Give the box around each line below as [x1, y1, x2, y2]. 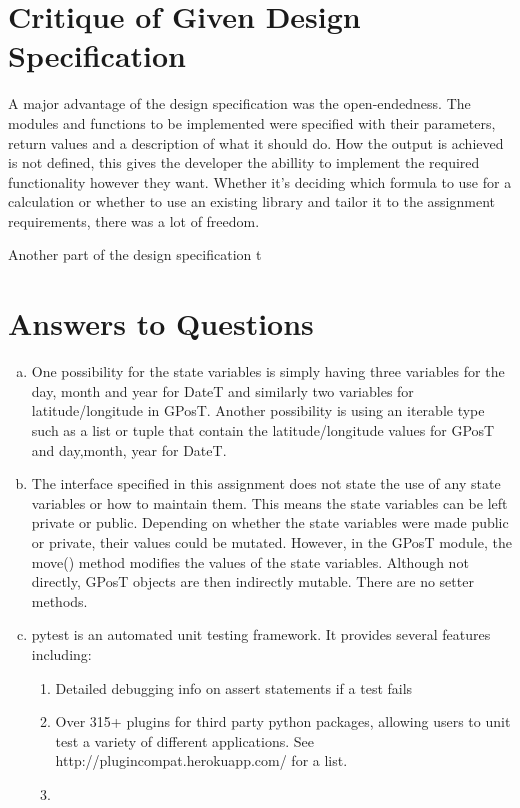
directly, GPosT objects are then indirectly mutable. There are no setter [31, 571, 474, 592]
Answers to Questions [8, 303, 314, 344]
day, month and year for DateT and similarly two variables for [31, 380, 414, 401]
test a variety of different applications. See [55, 730, 315, 751]
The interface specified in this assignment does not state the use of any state [31, 473, 501, 494]
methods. [31, 590, 88, 611]
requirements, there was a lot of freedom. [8, 210, 260, 231]
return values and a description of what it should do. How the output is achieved [8, 132, 504, 153]
